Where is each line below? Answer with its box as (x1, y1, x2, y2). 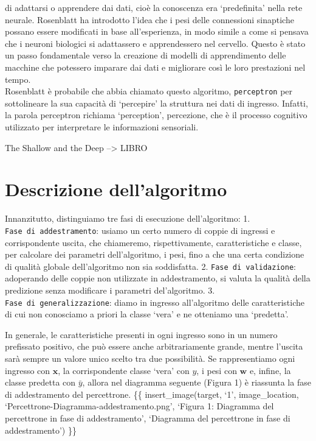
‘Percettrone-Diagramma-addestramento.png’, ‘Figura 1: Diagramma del (5, 400, 274, 412)
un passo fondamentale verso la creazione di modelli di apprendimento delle (5, 49, 286, 62)
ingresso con (5, 364, 50, 376)
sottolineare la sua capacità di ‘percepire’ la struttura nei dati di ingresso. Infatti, (5, 96, 308, 109)
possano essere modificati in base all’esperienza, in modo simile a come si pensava (5, 25, 309, 38)
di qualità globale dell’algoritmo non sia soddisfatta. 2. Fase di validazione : (5, 259, 296, 272)
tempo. (5, 72, 31, 85)
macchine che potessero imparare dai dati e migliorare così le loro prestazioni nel (5, 60, 306, 73)
